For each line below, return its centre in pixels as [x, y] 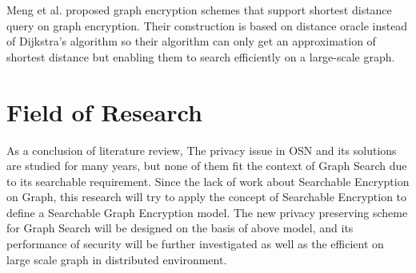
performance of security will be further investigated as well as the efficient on [195, 244]
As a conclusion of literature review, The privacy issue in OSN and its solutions [202, 150]
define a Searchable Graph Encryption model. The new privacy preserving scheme [207, 212]
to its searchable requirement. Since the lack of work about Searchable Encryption [208, 181]
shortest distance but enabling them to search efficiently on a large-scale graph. [201, 56]
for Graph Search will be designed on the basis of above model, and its [180, 228]
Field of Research [104, 111]
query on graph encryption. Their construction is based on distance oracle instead [207, 25]
